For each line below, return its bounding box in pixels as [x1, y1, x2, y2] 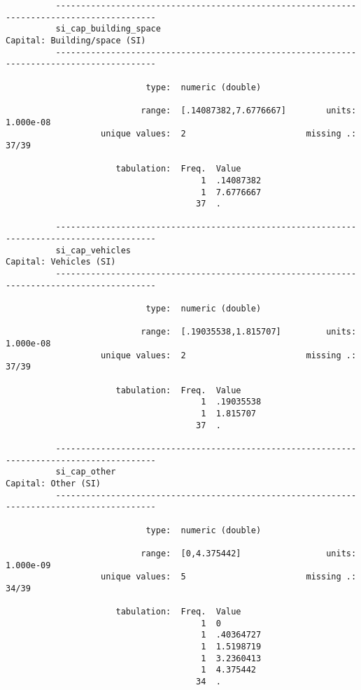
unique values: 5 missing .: [101, 572, 357, 582]
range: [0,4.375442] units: [141, 548, 357, 558]
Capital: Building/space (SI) [6, 35, 146, 45]
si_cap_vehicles [55, 245, 131, 255]
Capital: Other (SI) [6, 478, 101, 488]
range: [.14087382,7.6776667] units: [141, 105, 357, 115]
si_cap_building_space [55, 24, 161, 34]
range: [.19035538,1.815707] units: [141, 327, 357, 337]
